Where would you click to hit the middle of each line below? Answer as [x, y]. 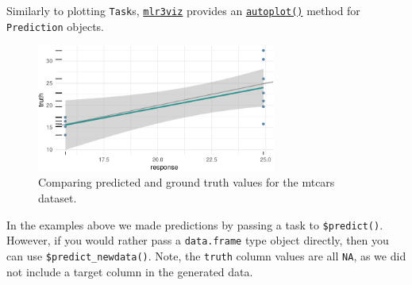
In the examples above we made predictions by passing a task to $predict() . [195, 224]
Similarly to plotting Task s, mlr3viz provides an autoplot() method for [183, 10]
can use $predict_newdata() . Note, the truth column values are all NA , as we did [206, 255]
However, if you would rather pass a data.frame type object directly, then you [198, 240]
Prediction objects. [56, 26]
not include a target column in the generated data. [130, 271]
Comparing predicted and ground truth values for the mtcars [187, 182]
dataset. [58, 198]
